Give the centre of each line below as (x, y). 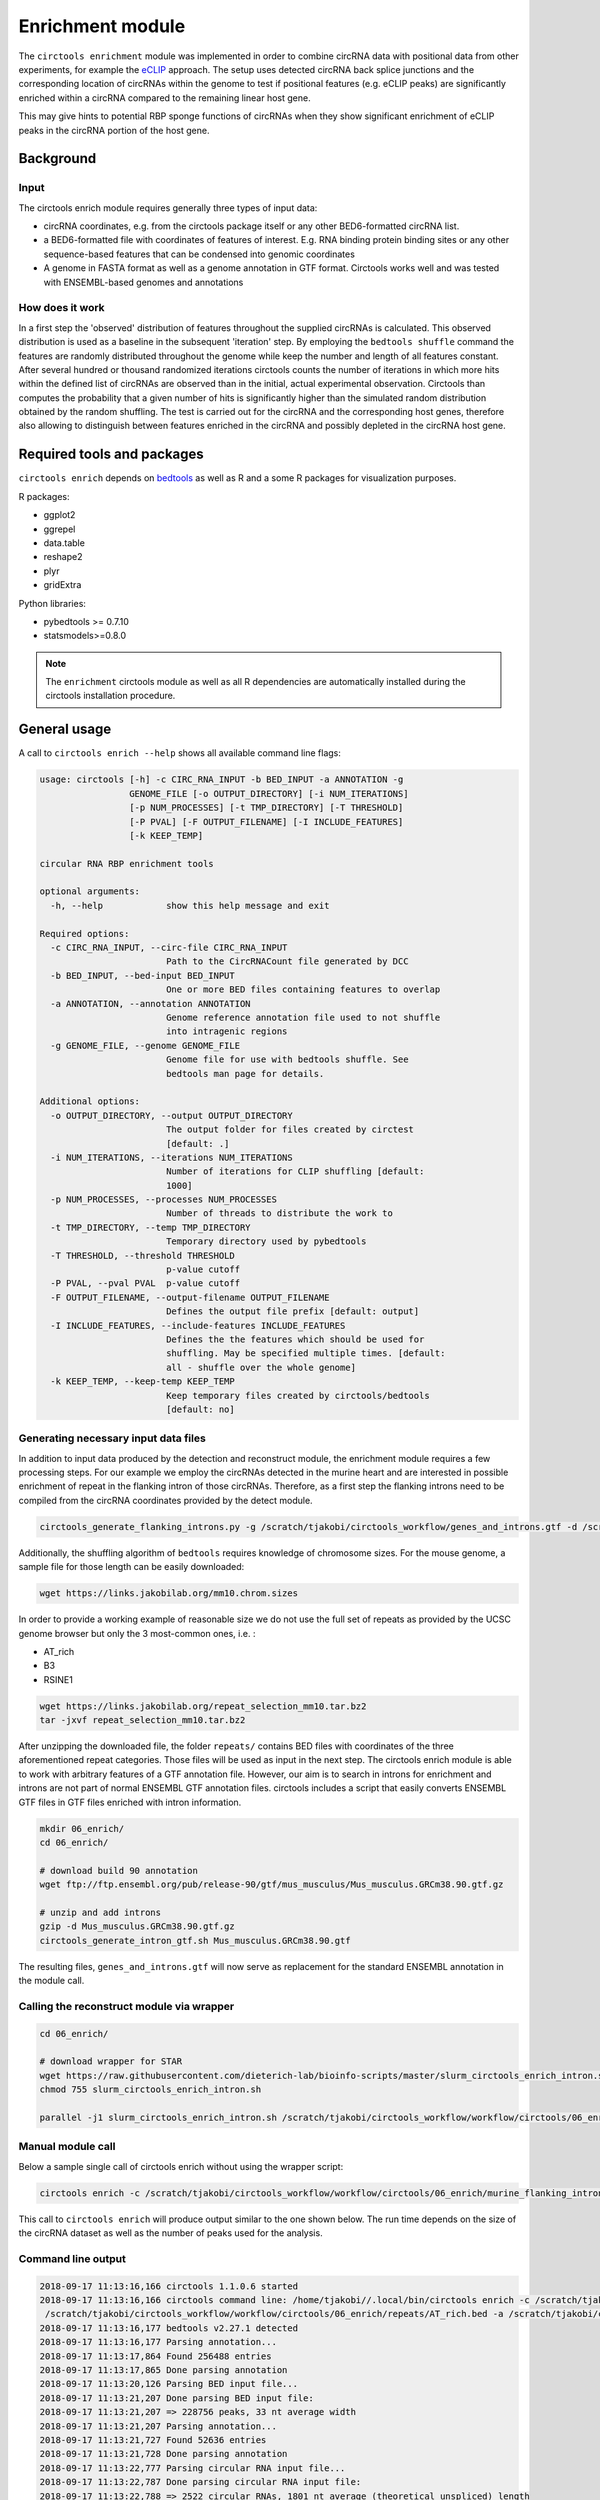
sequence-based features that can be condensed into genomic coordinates (199, 254)
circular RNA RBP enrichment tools (126, 863)
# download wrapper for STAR (111, 2061)
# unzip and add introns (100, 1912)
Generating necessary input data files (112, 1438)
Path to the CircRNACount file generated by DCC (287, 961)
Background (57, 158)
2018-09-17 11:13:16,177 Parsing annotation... (158, 2342)
